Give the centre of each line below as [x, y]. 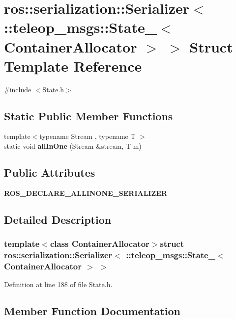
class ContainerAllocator [100, 244]
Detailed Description [58, 219]
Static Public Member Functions [88, 116]
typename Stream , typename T [88, 136]
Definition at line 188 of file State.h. [58, 284]
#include [18, 89]
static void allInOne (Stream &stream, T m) [73, 146]
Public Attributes [50, 173]
